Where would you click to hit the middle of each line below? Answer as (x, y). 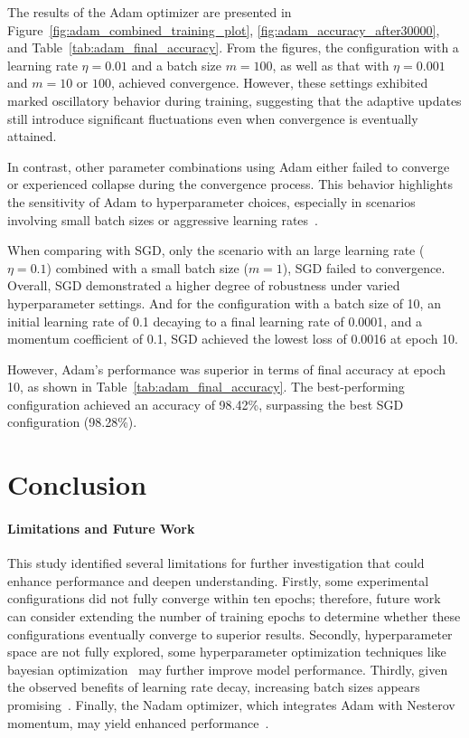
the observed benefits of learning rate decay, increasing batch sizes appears (214, 687)
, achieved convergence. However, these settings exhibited (270, 83)
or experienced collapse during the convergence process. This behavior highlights (230, 184)
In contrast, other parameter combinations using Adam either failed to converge (229, 166)
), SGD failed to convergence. (364, 267)
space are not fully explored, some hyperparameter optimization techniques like (227, 652)
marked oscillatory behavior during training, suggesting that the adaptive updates (234, 100)
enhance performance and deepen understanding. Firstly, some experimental (218, 580)
